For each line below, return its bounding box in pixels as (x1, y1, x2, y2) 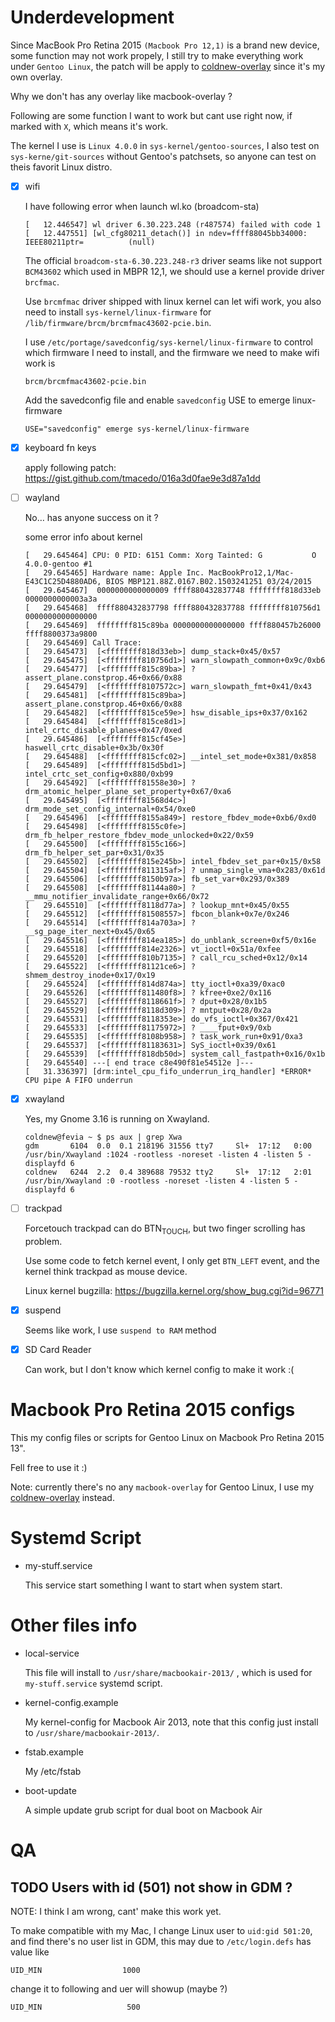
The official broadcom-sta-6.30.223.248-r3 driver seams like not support (24, 255, 322, 266)
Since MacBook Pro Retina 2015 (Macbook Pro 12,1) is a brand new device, (10, 39, 320, 51)
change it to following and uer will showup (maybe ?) (10, 1982, 228, 1995)
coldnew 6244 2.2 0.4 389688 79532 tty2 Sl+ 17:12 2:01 (24, 1167, 312, 1178)
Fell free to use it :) (10, 1462, 88, 1474)
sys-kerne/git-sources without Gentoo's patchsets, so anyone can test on (10, 150, 317, 162)
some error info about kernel (24, 531, 143, 543)
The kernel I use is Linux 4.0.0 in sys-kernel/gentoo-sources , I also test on (10, 139, 320, 151)
